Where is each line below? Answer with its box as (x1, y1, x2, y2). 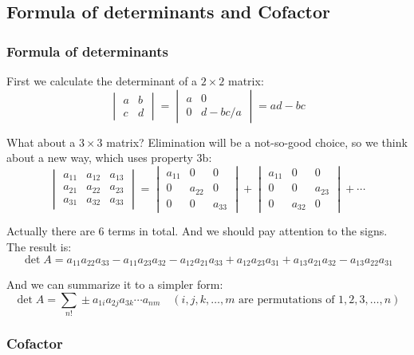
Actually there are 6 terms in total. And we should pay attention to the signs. (6, 223, 388, 239)
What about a (6, 133, 76, 150)
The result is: (6, 239, 72, 254)
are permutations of (239, 294, 335, 306)
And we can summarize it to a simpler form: (6, 276, 223, 293)
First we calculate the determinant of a (6, 73, 198, 89)
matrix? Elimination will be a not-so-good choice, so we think (106, 133, 408, 150)
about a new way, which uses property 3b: (6, 149, 212, 166)
